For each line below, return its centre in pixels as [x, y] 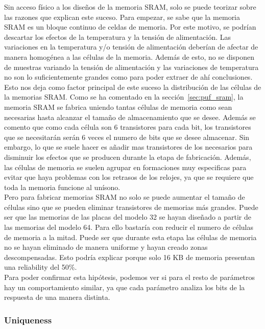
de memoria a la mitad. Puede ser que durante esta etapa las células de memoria [130, 237]
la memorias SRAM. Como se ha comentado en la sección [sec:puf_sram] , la [124, 97]
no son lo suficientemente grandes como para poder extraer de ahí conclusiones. [128, 77]
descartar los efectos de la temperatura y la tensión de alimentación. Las [118, 37]
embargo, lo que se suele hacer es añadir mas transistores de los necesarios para [128, 147]
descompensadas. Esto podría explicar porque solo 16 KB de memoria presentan [130, 257]
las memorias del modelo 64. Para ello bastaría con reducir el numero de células [129, 227]
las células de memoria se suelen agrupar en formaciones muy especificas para [125, 167]
